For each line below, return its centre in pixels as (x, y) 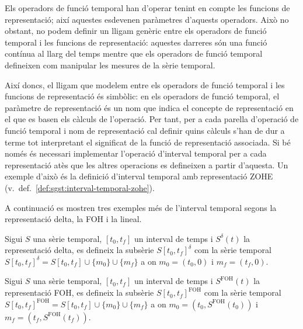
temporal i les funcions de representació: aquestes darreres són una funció (136, 42)
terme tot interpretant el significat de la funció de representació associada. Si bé (148, 142)
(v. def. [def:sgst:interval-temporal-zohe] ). (80, 187)
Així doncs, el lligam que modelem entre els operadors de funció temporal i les (145, 84)
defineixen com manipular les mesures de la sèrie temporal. (110, 65)
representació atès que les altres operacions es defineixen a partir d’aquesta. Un (147, 164)
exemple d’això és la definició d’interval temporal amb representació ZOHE (139, 176)
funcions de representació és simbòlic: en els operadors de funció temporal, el (142, 96)
